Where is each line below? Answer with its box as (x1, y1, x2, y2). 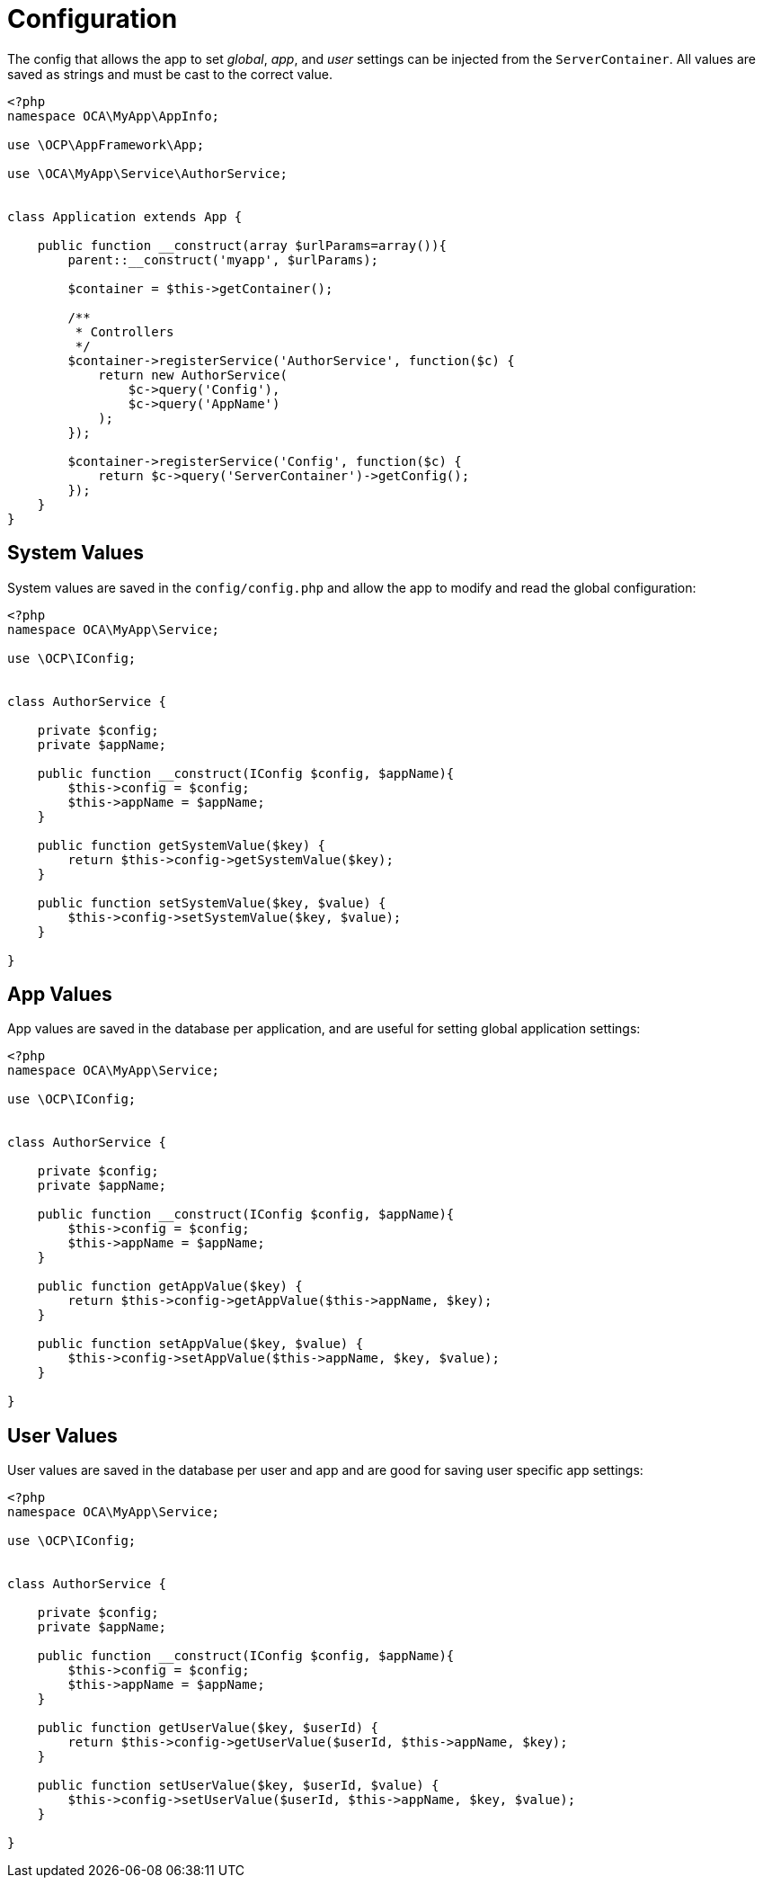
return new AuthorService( (98, 367, 288, 382)
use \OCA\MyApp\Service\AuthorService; (7, 165, 288, 181)
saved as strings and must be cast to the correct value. (7, 66, 333, 82)
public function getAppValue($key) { (37, 1279, 303, 1294)
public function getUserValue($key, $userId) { (37, 1720, 379, 1736)
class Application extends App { (7, 209, 243, 224)
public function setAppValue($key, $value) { (37, 1336, 364, 1352)
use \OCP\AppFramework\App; (7, 137, 205, 152)
